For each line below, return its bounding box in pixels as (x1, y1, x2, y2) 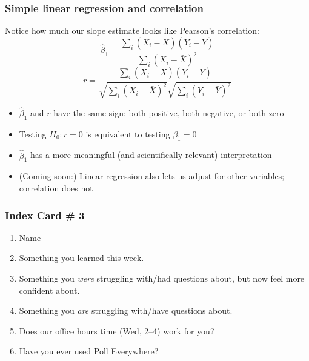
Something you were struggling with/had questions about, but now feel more (19, 272, 305, 285)
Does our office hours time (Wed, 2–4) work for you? (19, 324, 214, 337)
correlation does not (19, 182, 93, 194)
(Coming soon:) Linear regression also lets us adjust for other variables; (19, 170, 285, 182)
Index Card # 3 (5, 207, 85, 222)
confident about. (19, 283, 80, 296)
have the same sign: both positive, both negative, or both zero (53, 106, 284, 119)
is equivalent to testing (85, 127, 170, 140)
